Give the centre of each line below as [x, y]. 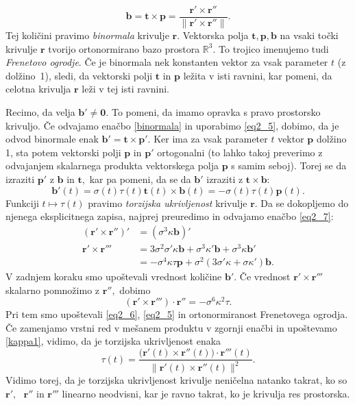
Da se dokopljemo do [305, 202]
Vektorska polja [216, 35]
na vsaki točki [309, 35]
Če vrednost [265, 277]
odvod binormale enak [52, 139]
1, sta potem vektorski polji [63, 152]
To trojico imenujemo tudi [274, 48]
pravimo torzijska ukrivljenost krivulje [168, 202]
